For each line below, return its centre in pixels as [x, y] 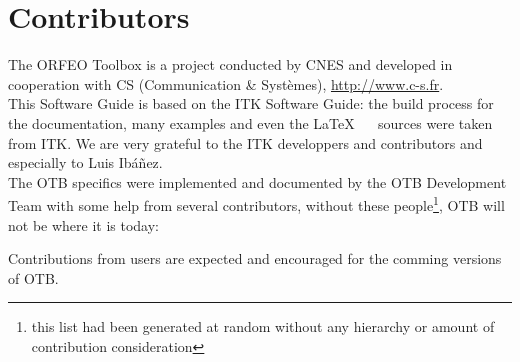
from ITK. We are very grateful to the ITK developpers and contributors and [245, 142]
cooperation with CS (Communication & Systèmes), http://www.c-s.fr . [226, 83]
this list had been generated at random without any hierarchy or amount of [263, 326]
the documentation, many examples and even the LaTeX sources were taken [250, 122]
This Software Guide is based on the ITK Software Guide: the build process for [251, 103]
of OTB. [33, 277]
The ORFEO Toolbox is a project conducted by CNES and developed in [230, 64]
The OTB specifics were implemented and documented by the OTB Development [257, 181]
